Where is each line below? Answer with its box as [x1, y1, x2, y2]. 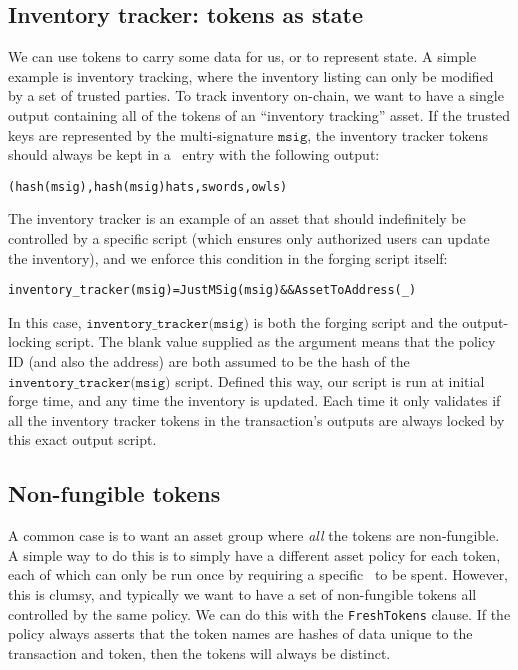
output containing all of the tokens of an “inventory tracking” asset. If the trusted [8, 104, 511, 125]
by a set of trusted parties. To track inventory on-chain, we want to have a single [8, 85, 504, 106]
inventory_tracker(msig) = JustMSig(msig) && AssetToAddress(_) [8, 283, 417, 298]
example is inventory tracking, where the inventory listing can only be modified [8, 65, 494, 86]
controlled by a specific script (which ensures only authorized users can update [8, 228, 490, 249]
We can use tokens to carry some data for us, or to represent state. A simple [8, 46, 477, 67]
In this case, [8, 311, 82, 332]
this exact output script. [8, 429, 157, 450]
